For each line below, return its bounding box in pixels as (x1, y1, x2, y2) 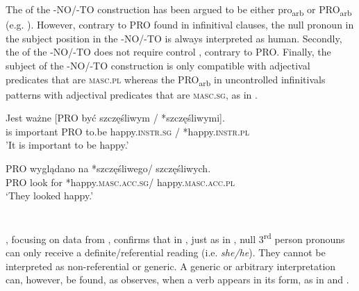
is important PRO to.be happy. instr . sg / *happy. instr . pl (6, 124, 249, 138)
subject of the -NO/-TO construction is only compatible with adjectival (6, 58, 310, 72)
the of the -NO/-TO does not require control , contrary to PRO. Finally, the (6, 44, 331, 59)
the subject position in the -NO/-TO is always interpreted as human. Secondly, (6, 31, 342, 45)
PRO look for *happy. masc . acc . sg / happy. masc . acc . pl (6, 174, 235, 189)
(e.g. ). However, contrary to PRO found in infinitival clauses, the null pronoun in (6, 17, 354, 32)
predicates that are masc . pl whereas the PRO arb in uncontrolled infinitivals (6, 72, 326, 88)
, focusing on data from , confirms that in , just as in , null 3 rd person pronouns (6, 229, 345, 246)
